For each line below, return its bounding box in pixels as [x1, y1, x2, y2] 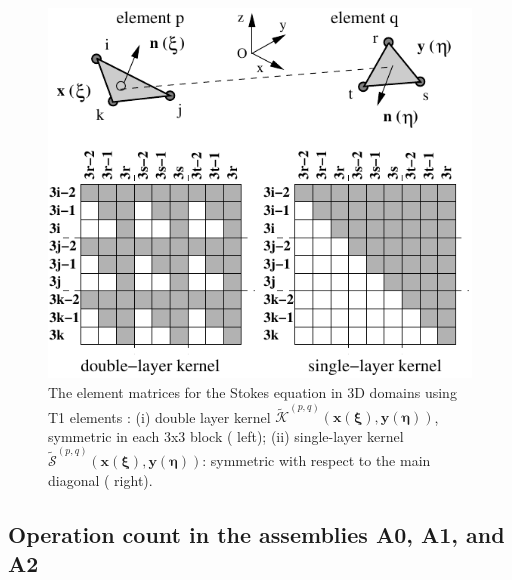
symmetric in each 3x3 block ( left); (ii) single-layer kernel [48, 425, 404, 446]
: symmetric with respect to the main [202, 450, 431, 471]
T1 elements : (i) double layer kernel [48, 406, 271, 427]
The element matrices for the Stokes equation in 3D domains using [48, 381, 457, 402]
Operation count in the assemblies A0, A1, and [8, 518, 505, 549]
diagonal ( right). [48, 469, 153, 490]
